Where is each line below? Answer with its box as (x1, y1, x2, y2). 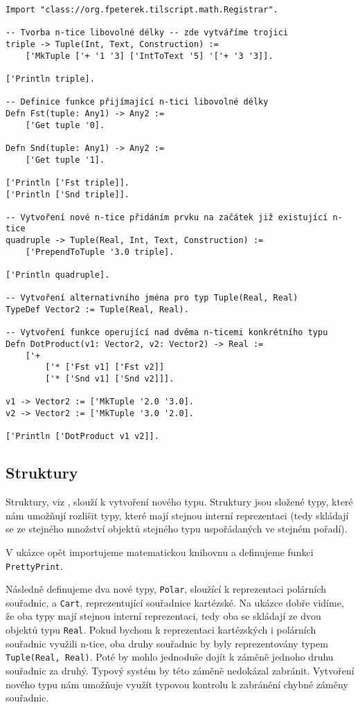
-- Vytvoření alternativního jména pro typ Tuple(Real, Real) (6, 293, 298, 303)
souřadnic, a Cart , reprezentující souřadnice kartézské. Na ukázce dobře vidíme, (6, 595, 344, 609)
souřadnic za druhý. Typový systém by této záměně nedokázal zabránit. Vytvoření (6, 663, 354, 677)
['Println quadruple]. (6, 270, 110, 280)
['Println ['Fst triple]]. (6, 177, 129, 188)
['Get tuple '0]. (25, 120, 105, 130)
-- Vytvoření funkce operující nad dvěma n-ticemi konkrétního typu (6, 328, 328, 338)
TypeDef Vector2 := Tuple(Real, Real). (6, 305, 189, 315)
